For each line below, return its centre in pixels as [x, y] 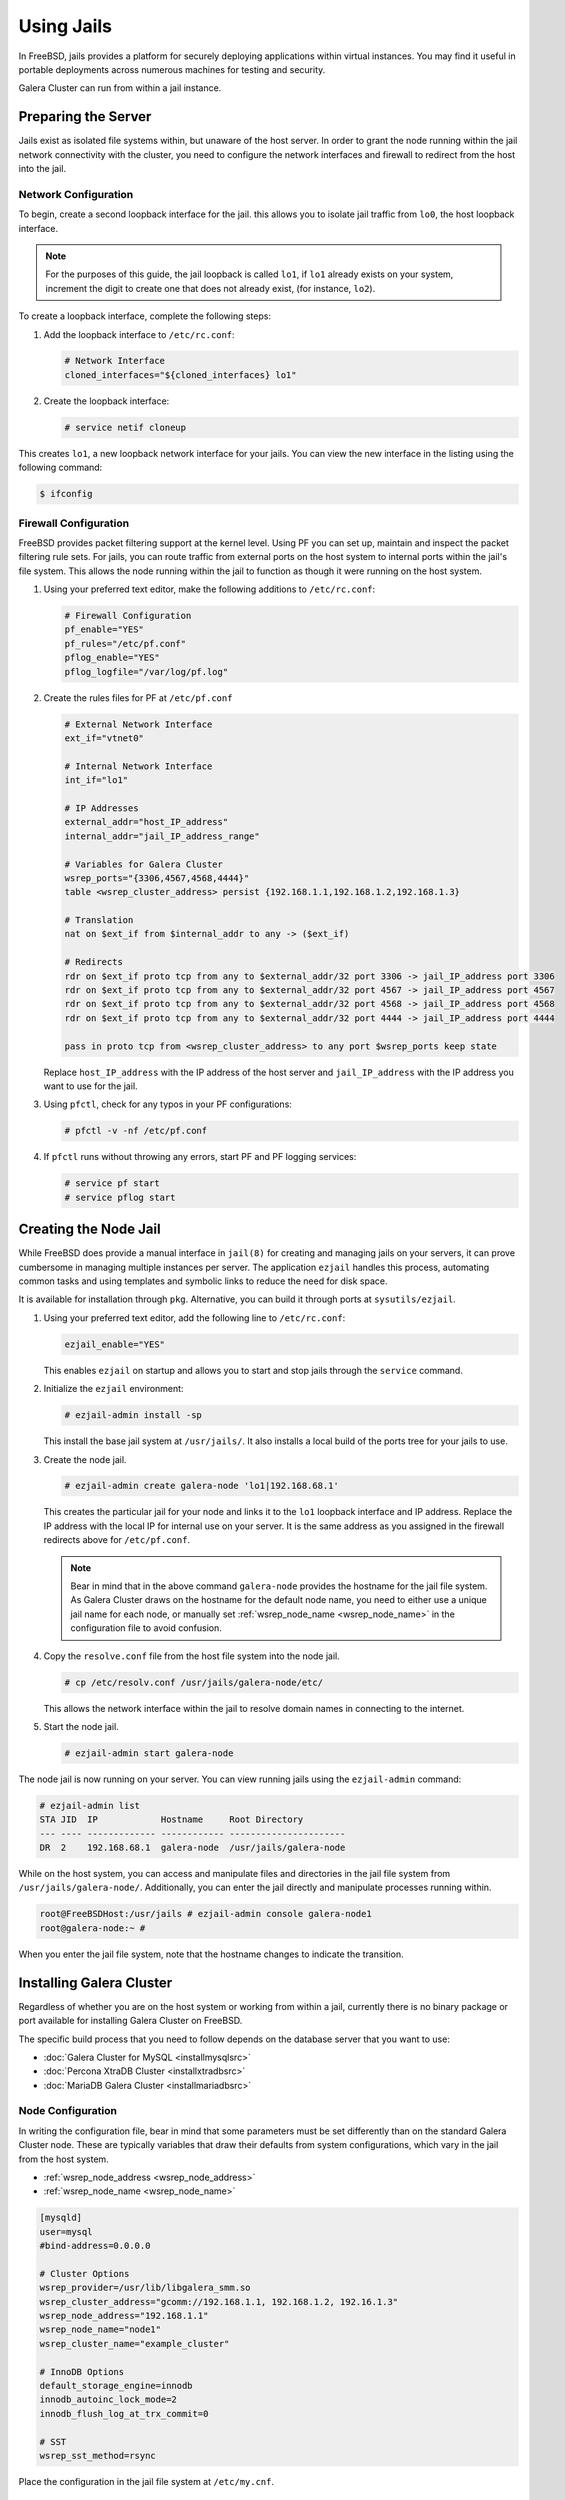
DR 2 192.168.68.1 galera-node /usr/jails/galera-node [192, 1848]
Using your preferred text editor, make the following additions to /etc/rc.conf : [209, 589]
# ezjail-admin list [89, 1805]
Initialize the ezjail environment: [113, 1389]
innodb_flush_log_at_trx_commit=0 [124, 2413]
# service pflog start [120, 1197]
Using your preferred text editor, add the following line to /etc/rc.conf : [194, 1317]
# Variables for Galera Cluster [144, 864]
